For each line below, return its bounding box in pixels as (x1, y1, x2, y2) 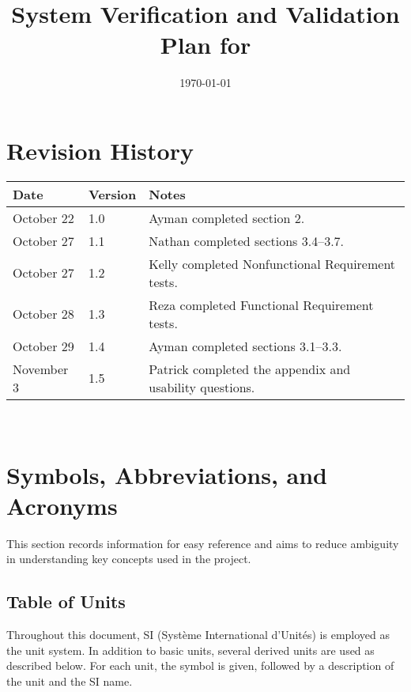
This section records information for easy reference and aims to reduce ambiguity (6, 535, 399, 551)
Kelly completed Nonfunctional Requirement (149, 254, 396, 273)
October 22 (13, 208, 74, 227)
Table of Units (6, 589, 126, 614)
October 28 (13, 304, 74, 323)
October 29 (13, 336, 74, 355)
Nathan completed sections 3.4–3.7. (149, 231, 345, 250)
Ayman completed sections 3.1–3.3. (149, 336, 342, 355)
